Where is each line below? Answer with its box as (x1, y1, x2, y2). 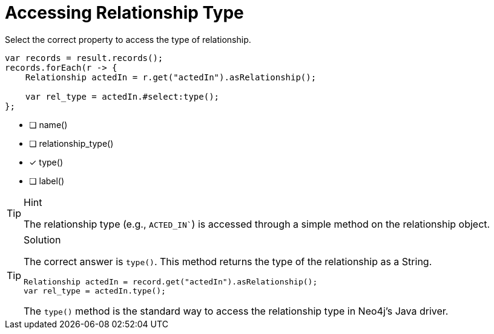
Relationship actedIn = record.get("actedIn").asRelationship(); (24, 277, 318, 286)
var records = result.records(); (5, 53, 163, 63)
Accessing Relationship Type (5, 2, 244, 23)
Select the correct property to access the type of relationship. (5, 34, 251, 45)
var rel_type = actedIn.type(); (24, 286, 166, 295)
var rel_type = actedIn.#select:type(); (25, 91, 220, 101)
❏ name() (29, 119, 68, 130)
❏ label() (29, 175, 65, 186)
